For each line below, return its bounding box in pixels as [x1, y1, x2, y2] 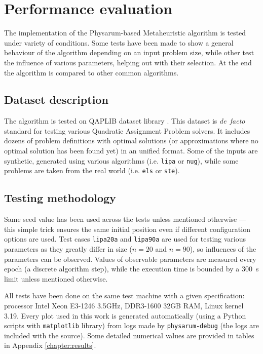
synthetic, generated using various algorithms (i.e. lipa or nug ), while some [4, 155, 239, 166]
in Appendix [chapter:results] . [4, 340, 96, 350]
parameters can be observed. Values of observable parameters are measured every [4, 253, 256, 264]
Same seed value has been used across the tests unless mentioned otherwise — [4, 214, 246, 224]
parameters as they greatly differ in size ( [4, 244, 132, 254]
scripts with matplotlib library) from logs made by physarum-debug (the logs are [4, 320, 259, 331]
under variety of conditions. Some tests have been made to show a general [4, 37, 234, 48]
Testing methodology [4, 190, 116, 206]
